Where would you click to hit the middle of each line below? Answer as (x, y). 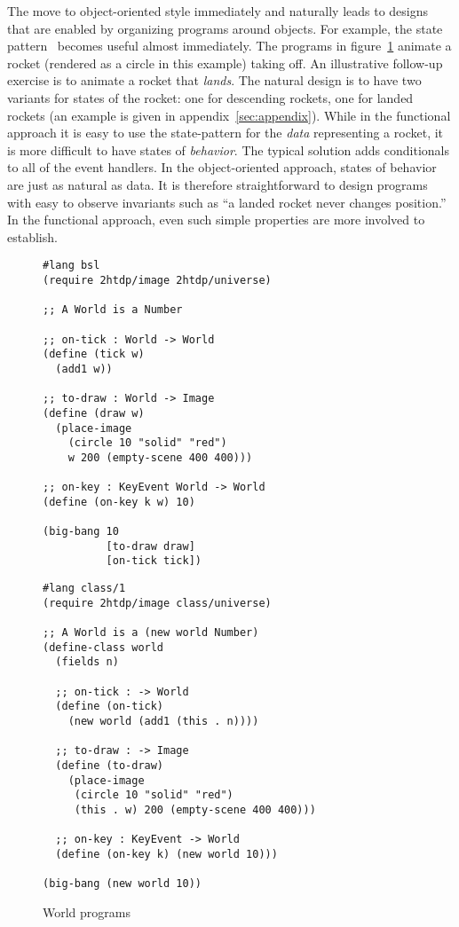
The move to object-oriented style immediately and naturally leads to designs (218, 11)
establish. (32, 236)
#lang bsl (71, 266)
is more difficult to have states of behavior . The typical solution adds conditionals (228, 149)
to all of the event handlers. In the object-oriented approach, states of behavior (222, 167)
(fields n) (87, 662)
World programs (87, 911)
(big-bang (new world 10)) (122, 884)
